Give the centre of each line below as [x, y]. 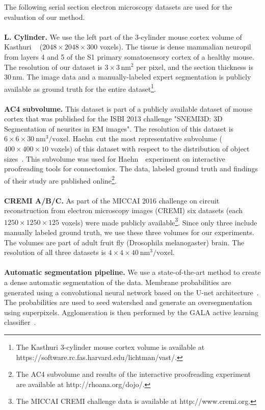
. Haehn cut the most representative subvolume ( [145, 138]
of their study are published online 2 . [60, 180]
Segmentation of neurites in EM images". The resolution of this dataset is [119, 128]
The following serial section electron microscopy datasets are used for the [118, 7]
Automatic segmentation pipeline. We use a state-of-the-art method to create [132, 272]
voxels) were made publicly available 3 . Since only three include [159, 221]
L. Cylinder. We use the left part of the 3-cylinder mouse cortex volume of [123, 36]
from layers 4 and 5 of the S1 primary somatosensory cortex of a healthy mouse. [129, 56]
